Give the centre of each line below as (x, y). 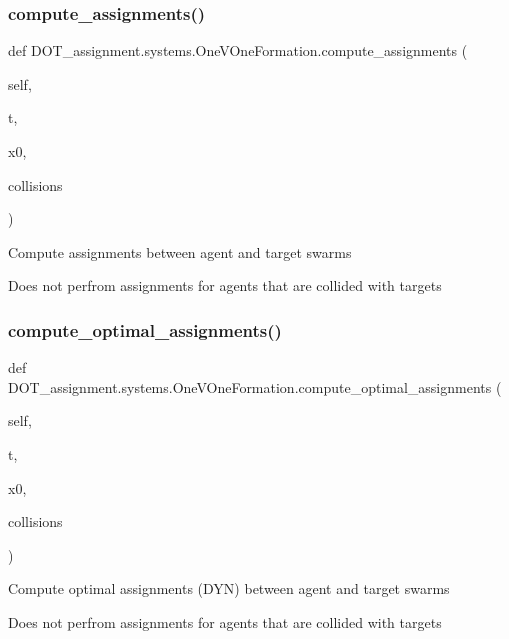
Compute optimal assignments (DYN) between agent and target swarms (229, 588)
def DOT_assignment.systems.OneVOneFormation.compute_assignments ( (238, 50)
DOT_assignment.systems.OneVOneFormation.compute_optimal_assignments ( (255, 386)
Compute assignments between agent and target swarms (180, 251)
